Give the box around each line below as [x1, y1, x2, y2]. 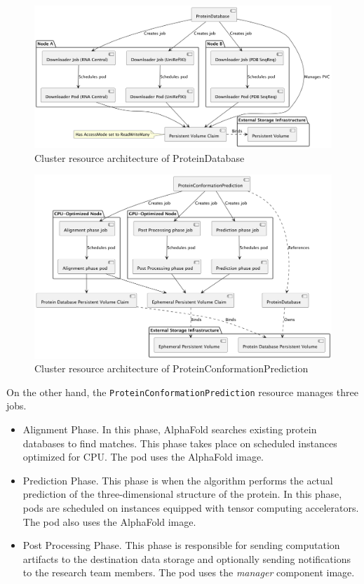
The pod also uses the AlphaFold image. [22, 514, 196, 529]
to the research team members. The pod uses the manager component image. [22, 565, 355, 580]
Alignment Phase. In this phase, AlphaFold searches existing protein [22, 422, 317, 437]
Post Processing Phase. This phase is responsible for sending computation [22, 538, 340, 552]
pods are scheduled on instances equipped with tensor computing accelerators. [22, 500, 359, 515]
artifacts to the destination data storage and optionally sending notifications [22, 551, 351, 566]
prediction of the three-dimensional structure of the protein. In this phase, [22, 487, 342, 501]
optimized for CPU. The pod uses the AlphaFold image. [22, 449, 264, 464]
